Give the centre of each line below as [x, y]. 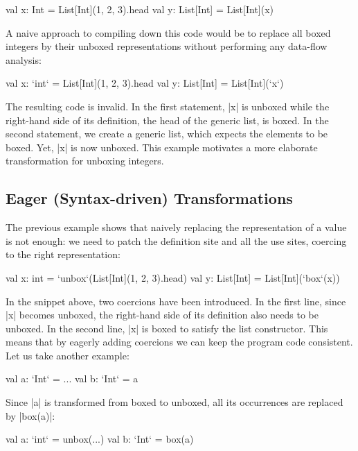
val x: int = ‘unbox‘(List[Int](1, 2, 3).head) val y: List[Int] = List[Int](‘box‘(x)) [173, 277]
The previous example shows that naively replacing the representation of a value [176, 227]
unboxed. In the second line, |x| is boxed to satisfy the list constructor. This [167, 328]
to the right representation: [63, 254]
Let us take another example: [68, 355]
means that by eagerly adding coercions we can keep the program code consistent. [179, 342]
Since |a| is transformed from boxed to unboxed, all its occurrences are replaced [174, 402]
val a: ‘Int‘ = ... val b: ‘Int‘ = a [72, 378]
